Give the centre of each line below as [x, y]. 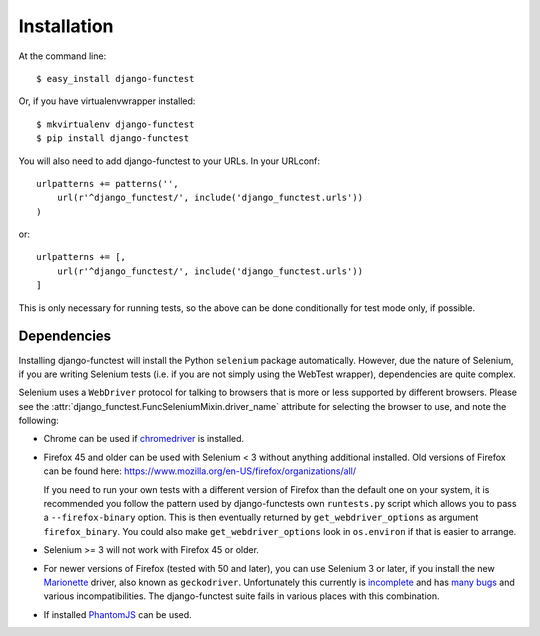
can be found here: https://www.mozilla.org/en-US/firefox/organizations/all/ [200, 471]
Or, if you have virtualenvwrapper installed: [107, 101]
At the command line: [62, 56]
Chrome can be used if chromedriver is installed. [144, 439]
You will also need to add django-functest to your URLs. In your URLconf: [169, 161]
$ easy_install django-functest [115, 78]
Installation [66, 26]
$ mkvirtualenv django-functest [115, 124]
